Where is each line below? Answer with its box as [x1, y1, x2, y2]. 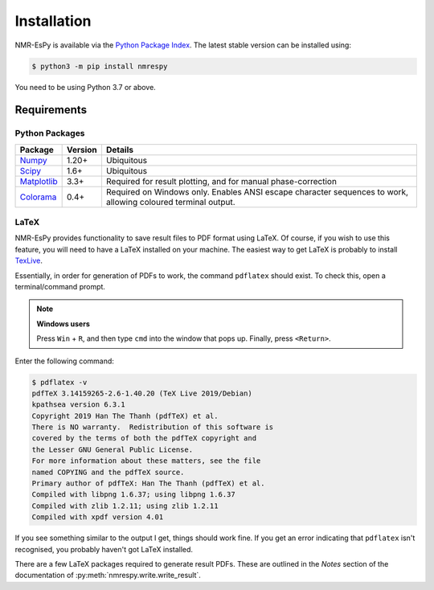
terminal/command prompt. [14, 281, 106, 291]
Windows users [36, 318, 90, 329]
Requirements [14, 103, 88, 117]
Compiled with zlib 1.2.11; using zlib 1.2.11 [31, 501, 219, 510]
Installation [14, 12, 92, 30]
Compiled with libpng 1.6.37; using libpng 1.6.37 [31, 490, 236, 499]
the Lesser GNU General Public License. [31, 445, 193, 454]
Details [105, 144, 134, 155]
